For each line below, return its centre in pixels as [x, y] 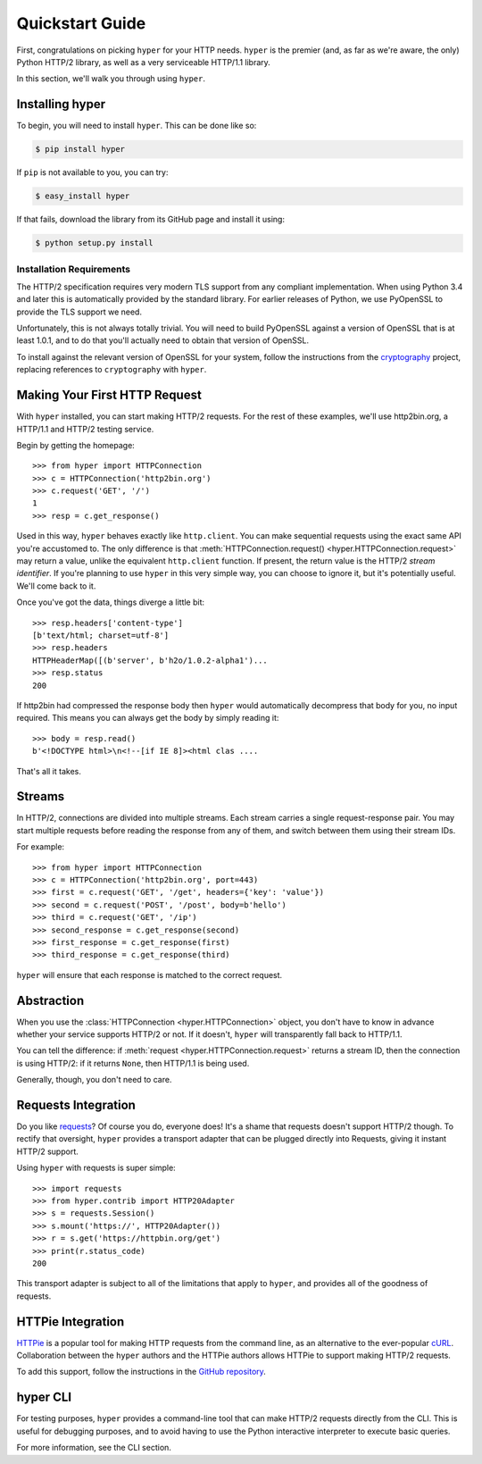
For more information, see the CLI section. [94, 1448]
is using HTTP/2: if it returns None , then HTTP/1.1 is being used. [133, 1063]
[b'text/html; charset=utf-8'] [101, 636]
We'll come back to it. [56, 586]
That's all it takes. [49, 771]
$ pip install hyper [80, 149]
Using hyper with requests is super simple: [96, 1168]
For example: [41, 847]
